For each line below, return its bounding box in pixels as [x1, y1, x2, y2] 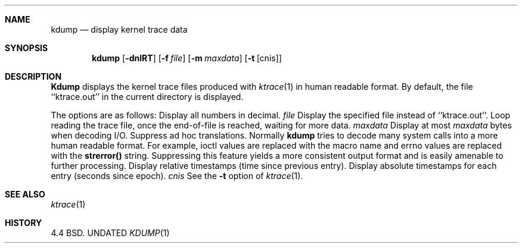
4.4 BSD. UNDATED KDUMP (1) [51, 228, 170, 238]
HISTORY [5, 218, 42, 228]
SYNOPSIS [5, 43, 48, 53]
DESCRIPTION [5, 71, 62, 81]
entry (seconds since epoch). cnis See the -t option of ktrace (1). [51, 171, 303, 181]
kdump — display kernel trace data [51, 24, 188, 34]
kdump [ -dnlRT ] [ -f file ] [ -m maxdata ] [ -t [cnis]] [92, 53, 282, 63]
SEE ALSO [5, 189, 45, 199]
